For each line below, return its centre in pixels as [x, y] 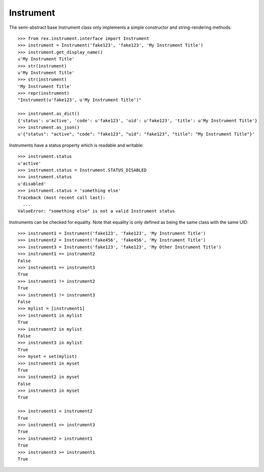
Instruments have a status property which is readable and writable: [76, 145]
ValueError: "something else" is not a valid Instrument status [97, 211]
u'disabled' [32, 184]
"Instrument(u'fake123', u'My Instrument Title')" [80, 100]
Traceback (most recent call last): [62, 197]
